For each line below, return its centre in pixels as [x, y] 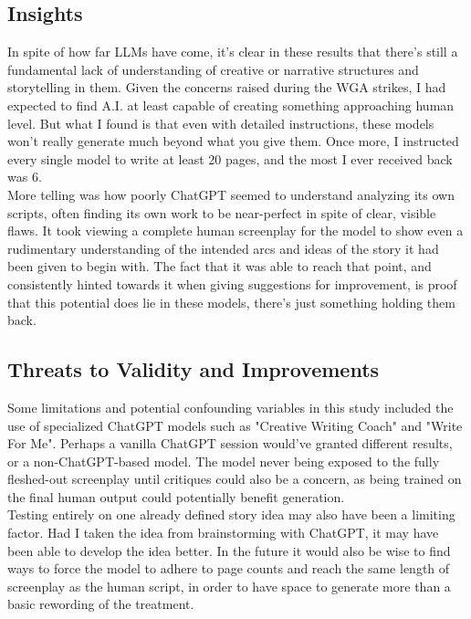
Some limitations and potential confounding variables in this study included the [230, 407]
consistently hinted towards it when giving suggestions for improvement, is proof [232, 283]
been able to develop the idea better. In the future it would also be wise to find [229, 550]
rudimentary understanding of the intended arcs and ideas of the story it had [223, 248]
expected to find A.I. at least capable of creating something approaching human [231, 105]
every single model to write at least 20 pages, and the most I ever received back [230, 158]
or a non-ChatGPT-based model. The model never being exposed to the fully [224, 461]
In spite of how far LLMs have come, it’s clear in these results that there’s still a [233, 52]
